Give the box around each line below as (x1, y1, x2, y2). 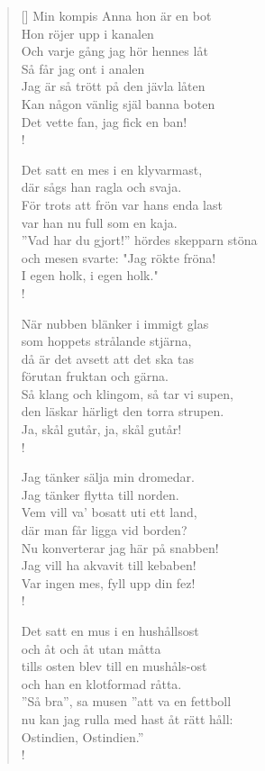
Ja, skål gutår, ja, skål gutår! (21, 420, 182, 439)
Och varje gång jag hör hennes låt (21, 41, 208, 60)
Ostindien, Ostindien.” (21, 727, 144, 746)
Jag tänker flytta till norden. (21, 485, 179, 503)
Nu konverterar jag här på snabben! (21, 538, 219, 557)
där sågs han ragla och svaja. (21, 177, 182, 196)
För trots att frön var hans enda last (21, 195, 223, 213)
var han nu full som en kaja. (21, 213, 178, 231)
